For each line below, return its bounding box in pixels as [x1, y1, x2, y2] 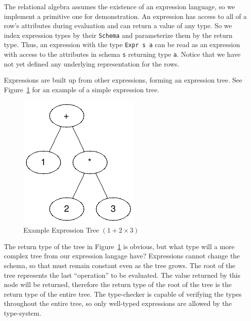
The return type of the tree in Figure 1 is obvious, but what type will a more [4, 241, 235, 251]
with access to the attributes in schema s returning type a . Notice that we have [4, 49, 241, 59]
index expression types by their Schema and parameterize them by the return [4, 30, 233, 40]
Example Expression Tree [23, 225, 99, 235]
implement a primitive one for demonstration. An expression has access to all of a [4, 11, 247, 21]
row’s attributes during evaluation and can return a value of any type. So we [4, 20, 232, 31]
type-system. [4, 307, 42, 318]
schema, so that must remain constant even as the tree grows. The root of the [4, 260, 235, 270]
